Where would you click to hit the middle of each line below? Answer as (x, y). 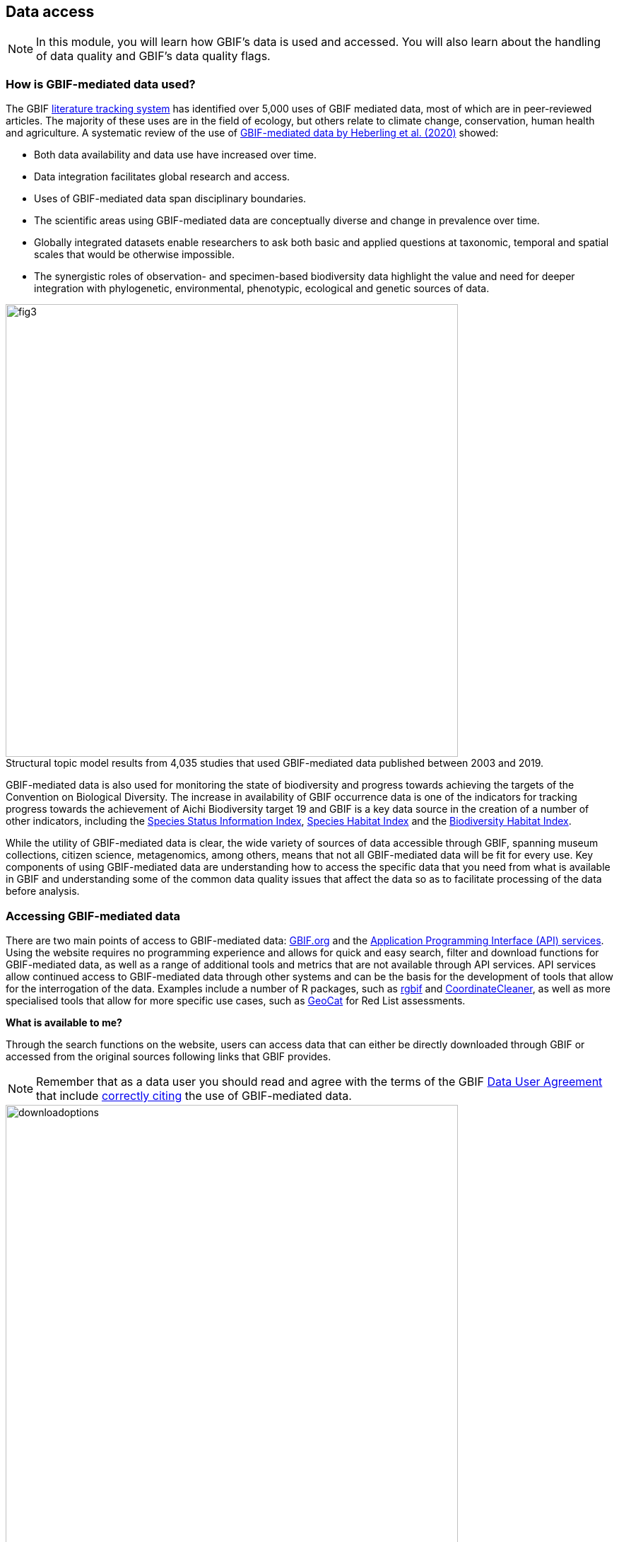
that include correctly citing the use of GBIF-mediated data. (194, 1095)
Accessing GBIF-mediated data (93, 916)
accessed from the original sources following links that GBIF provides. (169, 1056)
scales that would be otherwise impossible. (135, 255)
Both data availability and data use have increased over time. (175, 155)
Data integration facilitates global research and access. (162, 177)
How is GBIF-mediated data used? (101, 84)
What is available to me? (64, 1022)
